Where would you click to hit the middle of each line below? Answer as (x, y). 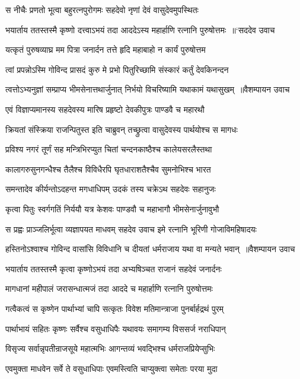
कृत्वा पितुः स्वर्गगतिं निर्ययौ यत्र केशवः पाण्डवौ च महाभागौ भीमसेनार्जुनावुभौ (112, 208)
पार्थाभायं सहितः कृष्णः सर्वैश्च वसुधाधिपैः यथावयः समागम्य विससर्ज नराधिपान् (116, 328)
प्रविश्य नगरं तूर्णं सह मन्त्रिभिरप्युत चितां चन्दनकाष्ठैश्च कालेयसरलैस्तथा (109, 149)
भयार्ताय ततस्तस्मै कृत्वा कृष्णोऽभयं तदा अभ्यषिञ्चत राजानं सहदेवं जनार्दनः (114, 268)
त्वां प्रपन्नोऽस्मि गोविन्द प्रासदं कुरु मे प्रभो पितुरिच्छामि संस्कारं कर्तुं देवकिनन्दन (117, 69)
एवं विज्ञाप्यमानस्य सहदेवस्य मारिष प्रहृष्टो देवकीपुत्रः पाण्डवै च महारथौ (105, 109)
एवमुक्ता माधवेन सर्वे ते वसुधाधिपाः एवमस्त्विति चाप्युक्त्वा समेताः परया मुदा (111, 368)
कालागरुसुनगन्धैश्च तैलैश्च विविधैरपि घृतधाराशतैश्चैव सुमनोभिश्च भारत (108, 169)
